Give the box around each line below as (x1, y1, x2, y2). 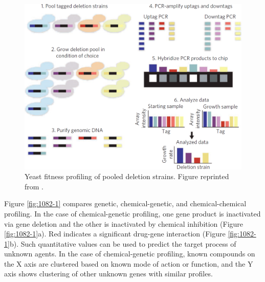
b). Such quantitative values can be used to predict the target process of (9, 238, 236, 249)
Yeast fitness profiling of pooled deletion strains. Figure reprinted (25, 171, 229, 182)
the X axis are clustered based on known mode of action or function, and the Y (4, 258, 253, 269)
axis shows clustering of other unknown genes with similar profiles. (4, 268, 213, 279)
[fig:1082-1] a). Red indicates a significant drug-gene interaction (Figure (4, 228, 226, 239)
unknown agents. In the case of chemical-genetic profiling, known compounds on (4, 248, 255, 259)
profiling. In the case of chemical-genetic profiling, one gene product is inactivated (4, 208, 261, 219)
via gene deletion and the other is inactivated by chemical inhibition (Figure (4, 218, 244, 229)
